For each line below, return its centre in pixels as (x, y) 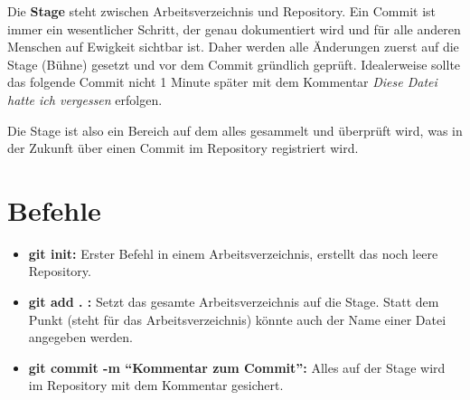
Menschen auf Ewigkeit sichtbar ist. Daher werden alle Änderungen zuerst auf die (233, 47)
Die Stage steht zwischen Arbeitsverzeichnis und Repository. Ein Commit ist (221, 11)
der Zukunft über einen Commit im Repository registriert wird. (183, 148)
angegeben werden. (80, 337)
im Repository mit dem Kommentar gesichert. (156, 385)
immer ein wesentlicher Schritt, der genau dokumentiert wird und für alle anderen (234, 29)
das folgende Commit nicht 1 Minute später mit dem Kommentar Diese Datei (222, 82)
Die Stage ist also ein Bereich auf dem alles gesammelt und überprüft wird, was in (235, 130)
